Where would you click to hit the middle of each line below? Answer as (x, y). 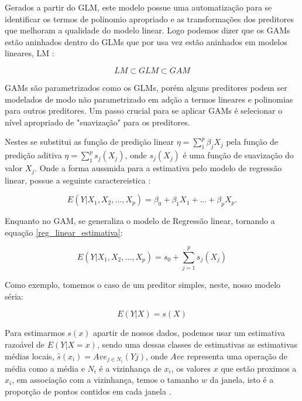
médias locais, (30, 356)
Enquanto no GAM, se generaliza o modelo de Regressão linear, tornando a (140, 220)
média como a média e (45, 368)
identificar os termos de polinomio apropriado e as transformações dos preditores (149, 18)
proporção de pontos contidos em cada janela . (88, 391)
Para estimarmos (35, 333)
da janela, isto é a (242, 380)
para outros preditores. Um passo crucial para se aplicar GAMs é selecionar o (144, 111)
